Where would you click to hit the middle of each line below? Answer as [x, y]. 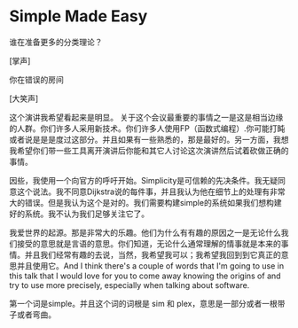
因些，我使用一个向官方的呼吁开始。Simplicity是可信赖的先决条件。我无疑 [144, 180]
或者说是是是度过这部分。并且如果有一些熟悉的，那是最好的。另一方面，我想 [149, 139]
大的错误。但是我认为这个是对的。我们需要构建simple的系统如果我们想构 [142, 202]
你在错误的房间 [36, 79]
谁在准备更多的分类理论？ [56, 42]
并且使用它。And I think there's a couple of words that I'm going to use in [150, 266]
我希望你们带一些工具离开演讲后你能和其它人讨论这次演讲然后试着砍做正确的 [149, 150]
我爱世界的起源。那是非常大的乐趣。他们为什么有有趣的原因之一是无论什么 [145, 232]
